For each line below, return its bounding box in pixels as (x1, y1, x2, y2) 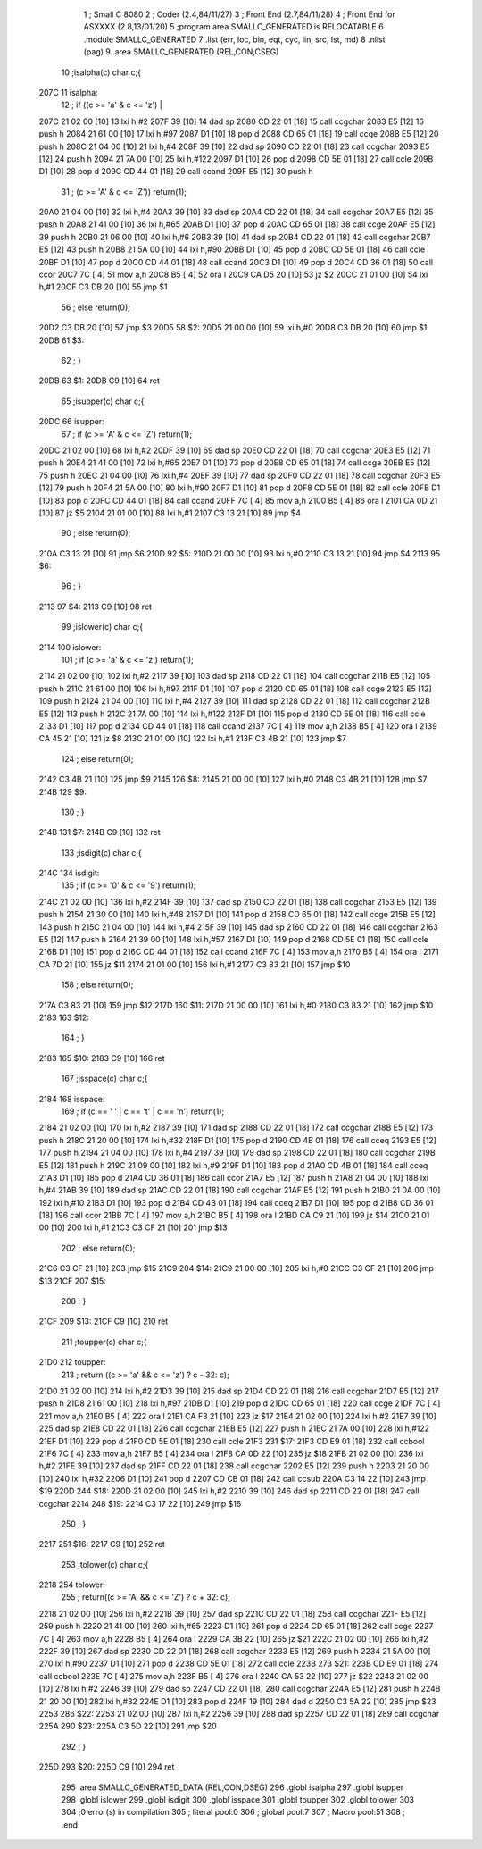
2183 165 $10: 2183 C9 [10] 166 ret (38, 1052, 165, 1063)
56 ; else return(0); (61, 302, 131, 313)
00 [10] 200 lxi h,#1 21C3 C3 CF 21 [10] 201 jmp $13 (38, 1222, 228, 1233)
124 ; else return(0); (61, 753, 134, 764)
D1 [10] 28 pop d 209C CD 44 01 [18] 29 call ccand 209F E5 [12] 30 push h (38, 166, 314, 177)
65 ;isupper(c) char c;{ (61, 396, 145, 406)
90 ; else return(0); (61, 528, 131, 539)
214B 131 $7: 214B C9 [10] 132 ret (38, 827, 161, 838)
